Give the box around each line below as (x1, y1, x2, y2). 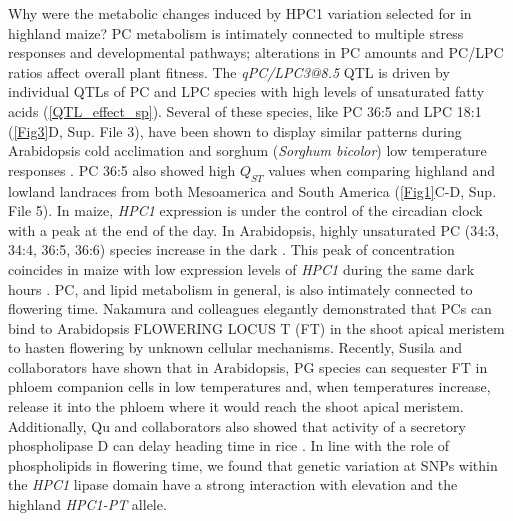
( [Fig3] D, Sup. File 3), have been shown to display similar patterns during (8, 120, 462, 141)
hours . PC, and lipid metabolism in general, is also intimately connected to (8, 278, 473, 299)
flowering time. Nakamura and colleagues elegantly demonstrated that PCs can (8, 298, 492, 319)
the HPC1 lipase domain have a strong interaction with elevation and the (8, 474, 458, 495)
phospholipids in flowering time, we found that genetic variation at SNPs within (8, 454, 498, 475)
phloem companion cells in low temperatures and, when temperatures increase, (8, 376, 491, 397)
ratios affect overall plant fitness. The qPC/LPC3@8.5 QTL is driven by (8, 61, 450, 82)
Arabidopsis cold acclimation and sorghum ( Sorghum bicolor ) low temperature (8, 140, 487, 161)
